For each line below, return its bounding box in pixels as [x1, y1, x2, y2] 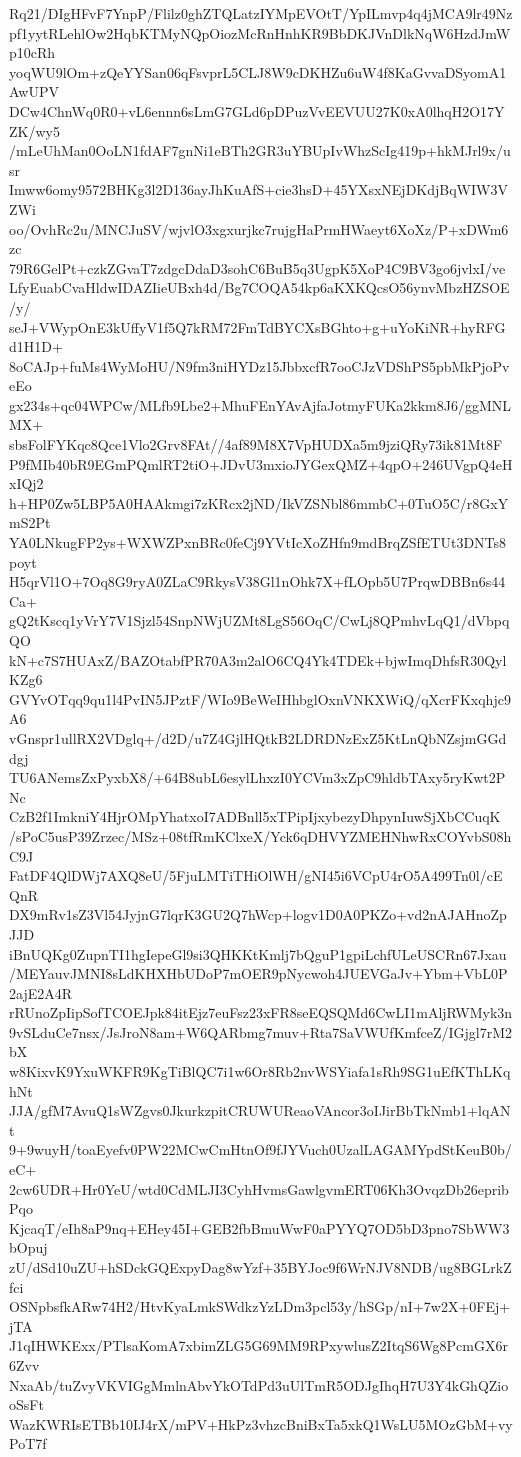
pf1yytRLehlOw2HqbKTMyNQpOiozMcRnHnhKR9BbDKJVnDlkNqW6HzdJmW [9, 22, 511, 43]
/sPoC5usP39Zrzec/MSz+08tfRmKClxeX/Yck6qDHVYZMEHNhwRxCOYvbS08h [9, 825, 512, 846]
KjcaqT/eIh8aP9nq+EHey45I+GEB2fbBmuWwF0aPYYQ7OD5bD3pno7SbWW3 [9, 1217, 510, 1238]
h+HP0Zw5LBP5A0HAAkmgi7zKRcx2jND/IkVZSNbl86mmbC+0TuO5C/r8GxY [9, 492, 509, 513]
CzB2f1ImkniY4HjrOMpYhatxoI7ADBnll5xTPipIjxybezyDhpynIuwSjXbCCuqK [9, 806, 501, 827]
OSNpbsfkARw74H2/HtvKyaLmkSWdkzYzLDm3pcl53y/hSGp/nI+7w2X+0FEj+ [9, 1296, 511, 1317]
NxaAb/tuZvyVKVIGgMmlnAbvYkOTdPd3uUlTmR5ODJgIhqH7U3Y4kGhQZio [9, 1374, 509, 1395]
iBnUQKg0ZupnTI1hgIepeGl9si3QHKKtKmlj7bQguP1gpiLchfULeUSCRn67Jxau [9, 943, 507, 964]
